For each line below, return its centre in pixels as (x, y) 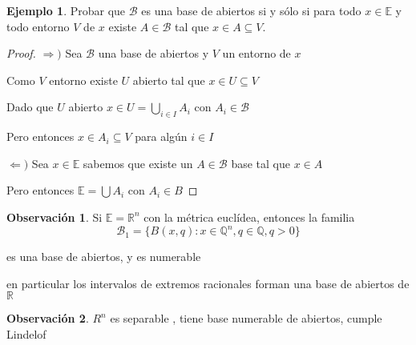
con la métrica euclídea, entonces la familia (249, 217)
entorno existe (83, 80)
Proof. (21, 53)
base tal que (261, 163)
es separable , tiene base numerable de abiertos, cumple (246, 318)
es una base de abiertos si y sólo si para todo (251, 10)
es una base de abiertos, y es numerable (104, 257)
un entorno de (256, 53)
